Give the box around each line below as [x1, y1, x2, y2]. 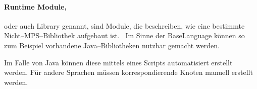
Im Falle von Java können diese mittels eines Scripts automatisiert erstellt [4, 57, 233, 67]
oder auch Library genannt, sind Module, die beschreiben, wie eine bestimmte [4, 20, 245, 31]
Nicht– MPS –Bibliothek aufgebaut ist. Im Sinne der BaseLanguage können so [4, 30, 245, 41]
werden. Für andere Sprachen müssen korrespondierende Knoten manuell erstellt [4, 67, 253, 77]
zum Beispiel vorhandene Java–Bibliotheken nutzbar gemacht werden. [4, 40, 220, 50]
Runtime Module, [4, 1, 67, 12]
